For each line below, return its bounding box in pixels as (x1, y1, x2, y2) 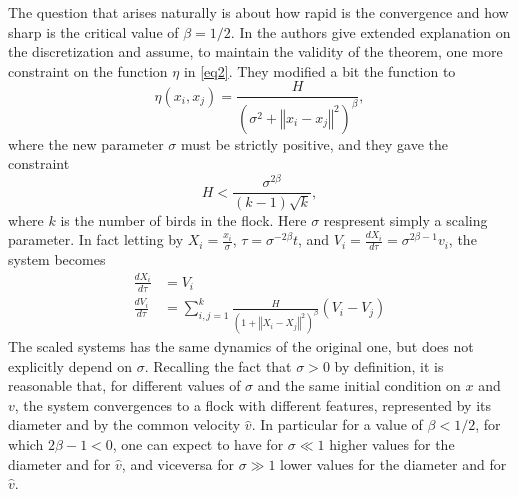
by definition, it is (334, 355, 444, 376)
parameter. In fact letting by (8, 229, 184, 250)
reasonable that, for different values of (8, 375, 241, 396)
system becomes (8, 249, 106, 270)
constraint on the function (8, 60, 168, 81)
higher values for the (329, 433, 455, 454)
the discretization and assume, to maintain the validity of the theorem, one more (8, 41, 503, 62)
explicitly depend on (8, 355, 133, 376)
